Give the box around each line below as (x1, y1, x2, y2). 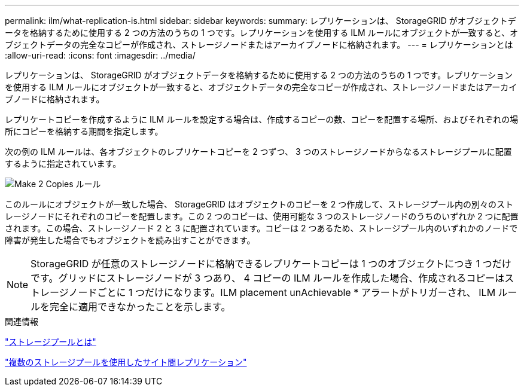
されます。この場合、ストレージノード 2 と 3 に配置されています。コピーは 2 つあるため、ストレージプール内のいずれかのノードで (5, 223, 518, 233)
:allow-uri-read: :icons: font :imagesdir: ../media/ (5, 50, 196, 60)
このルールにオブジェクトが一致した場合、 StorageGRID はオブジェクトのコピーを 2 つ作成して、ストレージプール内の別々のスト (5, 199, 513, 209)
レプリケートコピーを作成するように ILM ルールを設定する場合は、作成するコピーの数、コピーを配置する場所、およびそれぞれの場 (5, 114, 519, 124)
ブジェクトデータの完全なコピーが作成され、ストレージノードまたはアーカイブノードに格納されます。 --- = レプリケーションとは (5, 39, 513, 50)
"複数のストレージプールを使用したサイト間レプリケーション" (5, 357, 247, 367)
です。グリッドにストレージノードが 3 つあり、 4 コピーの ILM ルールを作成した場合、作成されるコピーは (31, 272, 505, 284)
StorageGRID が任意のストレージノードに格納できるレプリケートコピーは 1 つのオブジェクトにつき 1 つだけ (31, 258, 511, 270)
